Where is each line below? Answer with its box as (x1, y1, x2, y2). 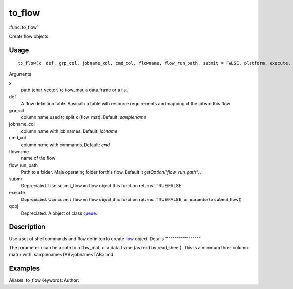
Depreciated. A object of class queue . (21, 210, 98, 216)
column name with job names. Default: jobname (21, 128, 117, 134)
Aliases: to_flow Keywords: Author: (9, 277, 79, 283)
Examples (9, 265, 40, 273)
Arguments (9, 71, 32, 77)
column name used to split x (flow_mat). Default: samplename (21, 114, 146, 120)
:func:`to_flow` (9, 24, 39, 30)
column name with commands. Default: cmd (21, 142, 110, 148)
